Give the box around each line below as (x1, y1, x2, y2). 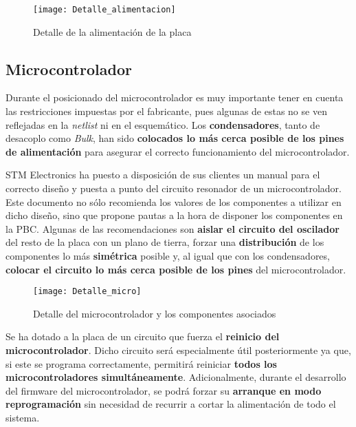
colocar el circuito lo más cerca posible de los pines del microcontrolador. (5, 262, 346, 276)
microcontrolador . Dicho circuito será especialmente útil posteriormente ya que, (5, 343, 351, 357)
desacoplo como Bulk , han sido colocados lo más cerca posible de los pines (5, 131, 344, 145)
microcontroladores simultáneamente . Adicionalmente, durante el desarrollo (5, 370, 346, 384)
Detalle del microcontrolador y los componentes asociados (33, 306, 276, 320)
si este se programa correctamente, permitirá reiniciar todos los (5, 356, 277, 371)
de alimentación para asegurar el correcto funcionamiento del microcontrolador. (5, 144, 350, 158)
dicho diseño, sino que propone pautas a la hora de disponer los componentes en (5, 208, 343, 222)
